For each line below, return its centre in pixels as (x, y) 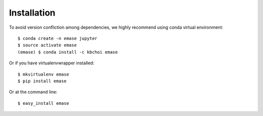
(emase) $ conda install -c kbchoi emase (68, 52)
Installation (32, 13)
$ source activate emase (47, 45)
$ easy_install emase (43, 103)
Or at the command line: (33, 92)
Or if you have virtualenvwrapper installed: (52, 63)
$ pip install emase (42, 81)
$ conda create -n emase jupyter (57, 38)
